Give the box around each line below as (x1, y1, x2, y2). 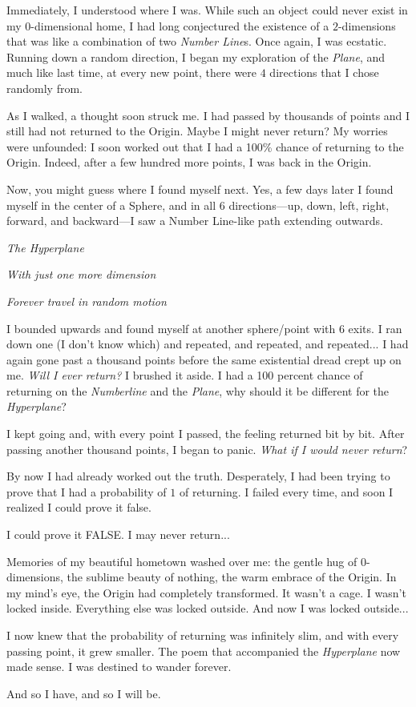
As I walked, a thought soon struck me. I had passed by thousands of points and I (6, 106, 410, 123)
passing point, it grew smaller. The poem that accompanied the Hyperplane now (6, 642, 401, 659)
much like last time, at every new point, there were (6, 64, 257, 81)
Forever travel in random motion (6, 292, 167, 309)
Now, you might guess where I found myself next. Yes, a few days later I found (6, 180, 394, 197)
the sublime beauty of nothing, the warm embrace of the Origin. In (67, 568, 397, 585)
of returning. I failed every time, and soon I (179, 483, 394, 500)
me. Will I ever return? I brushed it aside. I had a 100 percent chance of (6, 367, 363, 384)
